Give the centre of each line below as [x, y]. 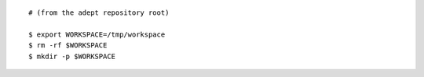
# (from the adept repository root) [99, 13]
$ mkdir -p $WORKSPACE [72, 56]
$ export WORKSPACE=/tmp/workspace [97, 34]
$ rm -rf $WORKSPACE [68, 45]
